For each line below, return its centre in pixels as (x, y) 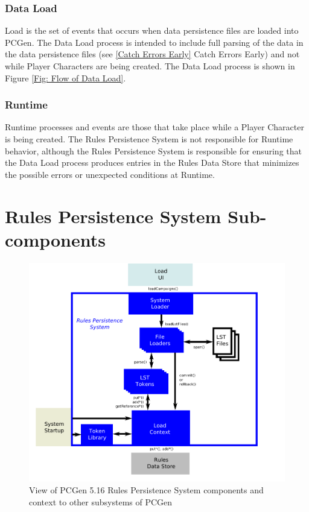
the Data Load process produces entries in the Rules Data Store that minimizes (152, 163)
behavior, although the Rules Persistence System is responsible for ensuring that (153, 150)
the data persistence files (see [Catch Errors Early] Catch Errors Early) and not (152, 54)
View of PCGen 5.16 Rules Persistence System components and (146, 489)
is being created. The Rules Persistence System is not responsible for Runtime (149, 139)
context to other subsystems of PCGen (101, 501)
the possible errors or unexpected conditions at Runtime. (110, 174)
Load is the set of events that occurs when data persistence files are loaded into (152, 30)
